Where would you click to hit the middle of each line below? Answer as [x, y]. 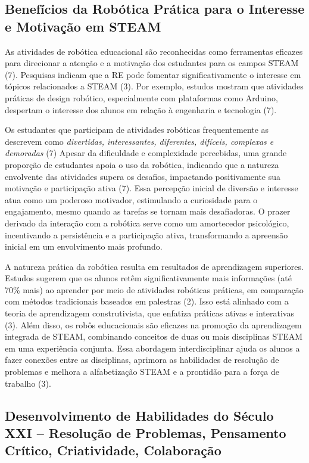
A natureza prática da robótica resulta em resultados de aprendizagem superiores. [154, 266]
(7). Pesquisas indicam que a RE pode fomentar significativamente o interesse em [153, 74]
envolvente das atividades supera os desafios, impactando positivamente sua [143, 176]
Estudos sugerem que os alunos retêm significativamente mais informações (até [148, 278]
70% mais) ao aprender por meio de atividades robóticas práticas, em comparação [154, 289]
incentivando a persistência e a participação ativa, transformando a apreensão [146, 234]
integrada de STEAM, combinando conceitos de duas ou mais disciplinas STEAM [154, 336]
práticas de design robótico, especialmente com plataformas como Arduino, [141, 97]
